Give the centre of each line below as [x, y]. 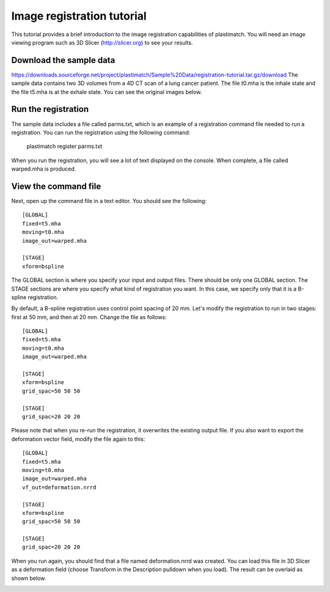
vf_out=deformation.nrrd [59, 487]
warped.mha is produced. [44, 169]
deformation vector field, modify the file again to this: [78, 439]
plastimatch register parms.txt [64, 146]
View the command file [56, 186]
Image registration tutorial [79, 16]
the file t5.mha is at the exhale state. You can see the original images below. [107, 92]
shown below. [29, 578]
